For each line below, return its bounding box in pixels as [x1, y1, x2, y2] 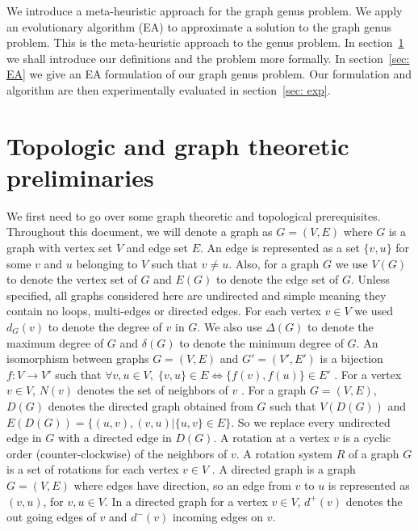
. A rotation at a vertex [213, 429, 330, 446]
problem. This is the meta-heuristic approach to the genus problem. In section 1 [6, 34, 404, 51]
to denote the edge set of [215, 271, 339, 288]
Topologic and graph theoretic [6, 129, 349, 162]
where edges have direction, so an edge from [73, 476, 291, 493]
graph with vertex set [6, 239, 113, 256]
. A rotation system [236, 445, 332, 461]
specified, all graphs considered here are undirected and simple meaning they [6, 286, 387, 303]
